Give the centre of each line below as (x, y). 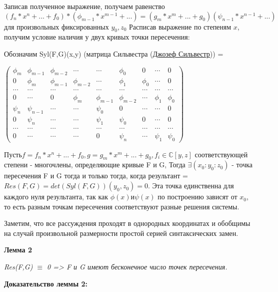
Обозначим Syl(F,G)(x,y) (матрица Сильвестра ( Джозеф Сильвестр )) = (114, 53)
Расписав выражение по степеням (180, 26)
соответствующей (221, 154)
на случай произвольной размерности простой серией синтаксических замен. (121, 233)
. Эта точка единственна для (191, 186)
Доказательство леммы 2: (46, 283)
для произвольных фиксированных (56, 26)
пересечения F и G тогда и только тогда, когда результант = (96, 176)
